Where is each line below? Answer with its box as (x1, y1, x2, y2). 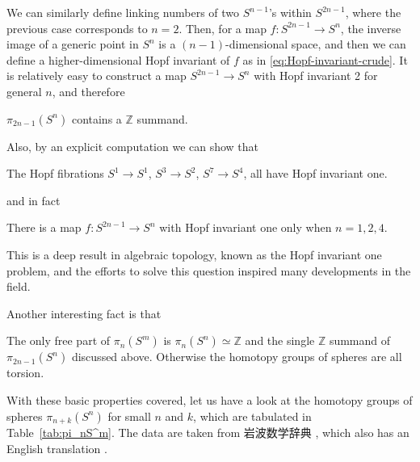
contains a (71, 110, 122, 127)
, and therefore (52, 82, 125, 99)
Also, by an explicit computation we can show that (6, 137, 259, 154)
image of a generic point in (6, 36, 139, 52)
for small (107, 407, 151, 424)
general (6, 82, 42, 99)
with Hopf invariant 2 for (254, 67, 378, 84)
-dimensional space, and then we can (225, 36, 406, 52)
